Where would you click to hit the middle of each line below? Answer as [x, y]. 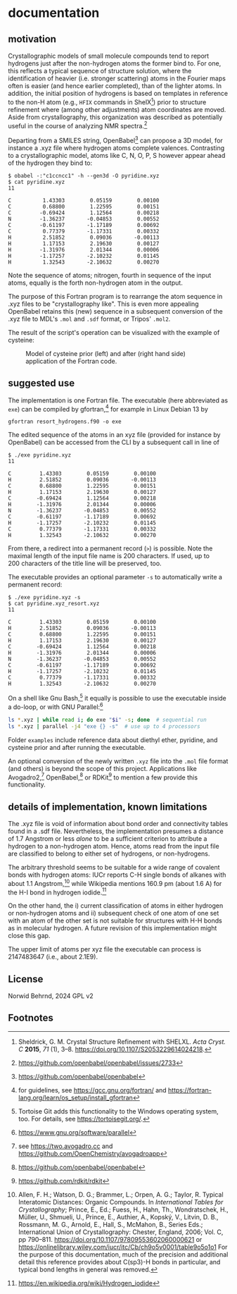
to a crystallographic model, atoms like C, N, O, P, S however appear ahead [117, 155]
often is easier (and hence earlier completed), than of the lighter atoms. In [115, 86]
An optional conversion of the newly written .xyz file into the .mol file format [118, 761]
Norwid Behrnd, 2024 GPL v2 [51, 996]
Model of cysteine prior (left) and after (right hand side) [105, 353]
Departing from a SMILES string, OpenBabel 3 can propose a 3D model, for [116, 140]
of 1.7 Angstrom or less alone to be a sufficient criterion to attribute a [108, 838]
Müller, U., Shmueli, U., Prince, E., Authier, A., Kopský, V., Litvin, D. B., [118, 1216]
